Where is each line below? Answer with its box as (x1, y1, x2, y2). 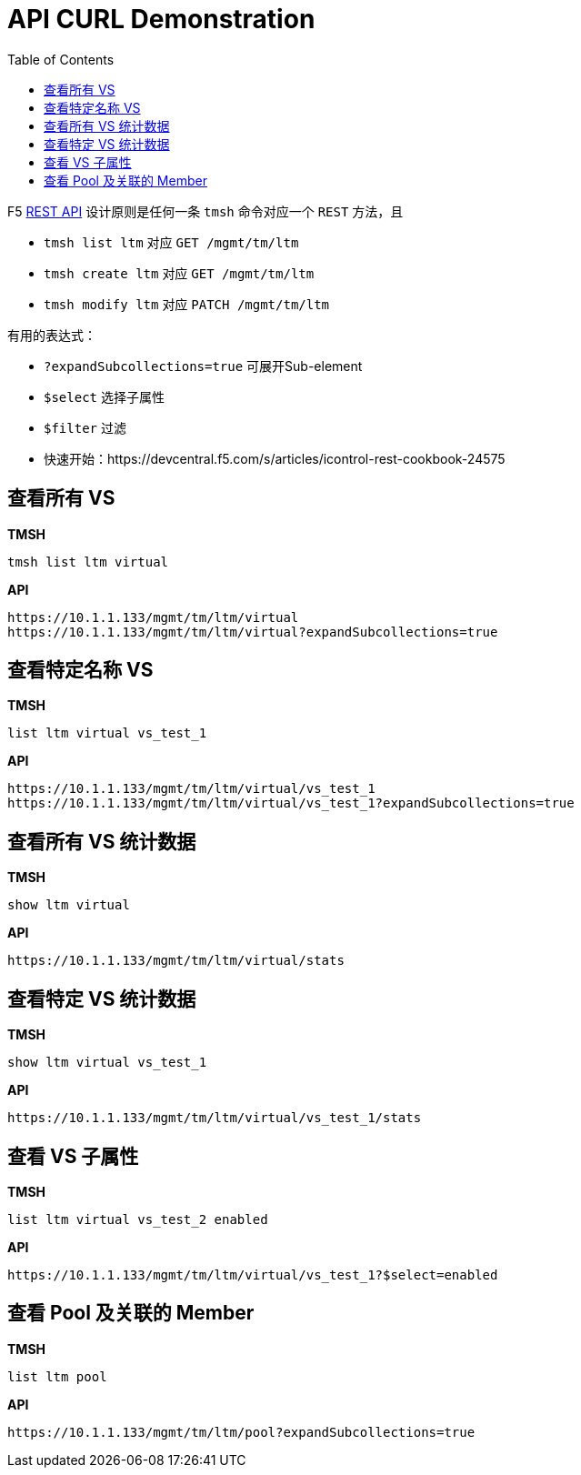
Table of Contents (7, 51, 115, 67)
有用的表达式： (7, 326, 96, 343)
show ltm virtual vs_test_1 (7, 1055, 207, 1070)
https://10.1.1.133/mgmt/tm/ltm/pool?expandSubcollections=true (7, 1424, 476, 1440)
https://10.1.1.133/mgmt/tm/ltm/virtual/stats (7, 953, 345, 968)
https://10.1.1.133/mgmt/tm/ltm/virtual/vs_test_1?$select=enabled (7, 1267, 498, 1282)
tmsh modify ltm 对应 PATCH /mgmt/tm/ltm (44, 296, 330, 312)
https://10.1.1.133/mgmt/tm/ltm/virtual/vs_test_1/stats (7, 1110, 422, 1126)
